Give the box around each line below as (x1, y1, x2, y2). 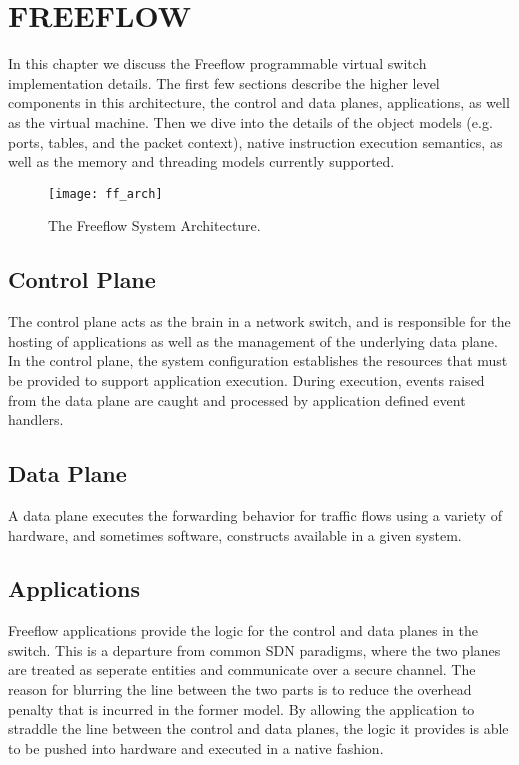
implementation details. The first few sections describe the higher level (8, 72, 440, 93)
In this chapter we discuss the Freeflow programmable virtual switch (8, 53, 427, 74)
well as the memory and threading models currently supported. (8, 151, 395, 172)
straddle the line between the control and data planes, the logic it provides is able (8, 718, 509, 739)
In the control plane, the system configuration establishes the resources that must (8, 350, 508, 371)
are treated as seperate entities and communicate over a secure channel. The (8, 659, 476, 680)
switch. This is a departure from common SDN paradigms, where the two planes (8, 639, 501, 660)
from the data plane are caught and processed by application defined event (8, 389, 466, 410)
